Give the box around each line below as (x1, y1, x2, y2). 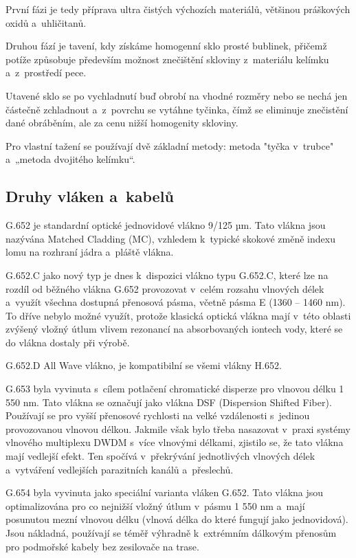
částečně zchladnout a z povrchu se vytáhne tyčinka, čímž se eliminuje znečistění (5, 102, 348, 116)
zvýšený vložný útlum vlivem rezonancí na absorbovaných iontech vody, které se (5, 322, 343, 336)
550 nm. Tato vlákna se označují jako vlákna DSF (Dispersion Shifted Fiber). (5, 394, 332, 409)
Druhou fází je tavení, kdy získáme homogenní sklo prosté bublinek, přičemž (5, 38, 327, 53)
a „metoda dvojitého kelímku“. (5, 152, 135, 166)
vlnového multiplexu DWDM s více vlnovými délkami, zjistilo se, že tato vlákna (5, 435, 344, 449)
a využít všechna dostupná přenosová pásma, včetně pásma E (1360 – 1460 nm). (5, 295, 346, 309)
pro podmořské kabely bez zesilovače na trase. (5, 539, 199, 553)
